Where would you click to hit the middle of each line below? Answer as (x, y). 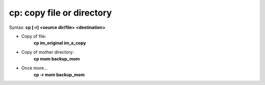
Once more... (35, 68)
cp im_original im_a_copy (60, 43)
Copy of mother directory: (48, 52)
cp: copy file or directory (61, 13)
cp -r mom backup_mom (59, 74)
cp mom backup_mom (57, 59)
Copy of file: (34, 36)
